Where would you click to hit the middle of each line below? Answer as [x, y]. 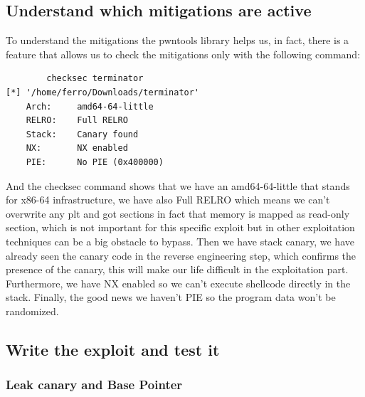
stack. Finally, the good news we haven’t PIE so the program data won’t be [171, 297]
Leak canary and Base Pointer [94, 385]
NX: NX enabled [77, 148]
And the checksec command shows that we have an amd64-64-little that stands [178, 185]
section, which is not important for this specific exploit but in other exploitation [180, 227]
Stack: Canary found [82, 134]
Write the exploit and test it [113, 349]
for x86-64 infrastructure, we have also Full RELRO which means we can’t [168, 200]
